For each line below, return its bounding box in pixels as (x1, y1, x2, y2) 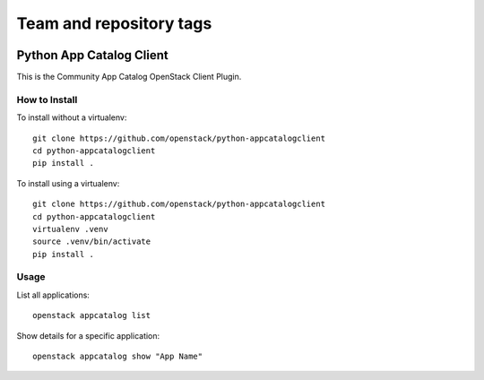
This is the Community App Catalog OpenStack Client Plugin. (16, 72, 242, 82)
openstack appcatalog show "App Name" (32, 351, 203, 362)
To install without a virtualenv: (16, 112, 127, 123)
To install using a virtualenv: (16, 177, 120, 188)
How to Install (16, 93, 78, 106)
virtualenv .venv (32, 224, 108, 234)
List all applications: (16, 289, 90, 300)
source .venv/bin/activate (32, 237, 151, 246)
